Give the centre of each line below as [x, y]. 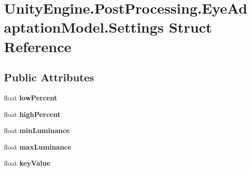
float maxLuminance [38, 146]
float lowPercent [31, 97]
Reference [38, 46]
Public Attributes [49, 77]
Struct [190, 27]
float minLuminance [37, 130]
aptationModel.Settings [84, 27]
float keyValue [27, 163]
